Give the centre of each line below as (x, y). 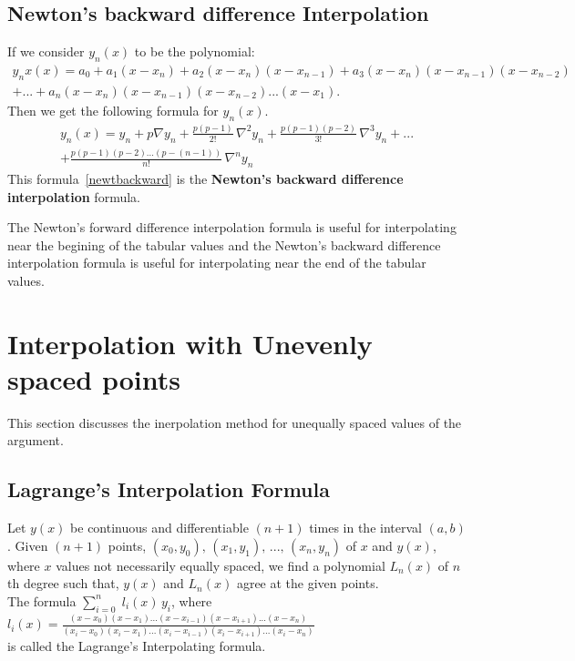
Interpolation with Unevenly (190, 343)
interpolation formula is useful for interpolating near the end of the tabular (217, 263)
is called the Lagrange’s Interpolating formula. (137, 646)
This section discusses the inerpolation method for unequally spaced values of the (235, 422)
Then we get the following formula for (113, 110)
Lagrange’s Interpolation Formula (169, 489)
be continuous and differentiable (159, 528)
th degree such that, (63, 583)
